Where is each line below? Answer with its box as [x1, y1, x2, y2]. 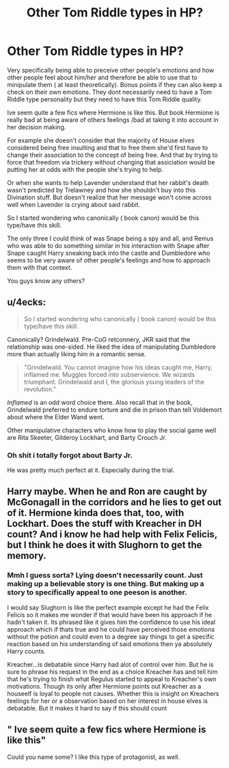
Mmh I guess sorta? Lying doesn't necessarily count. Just [7, 571, 203, 580]
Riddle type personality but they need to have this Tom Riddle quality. [7, 95, 203, 103]
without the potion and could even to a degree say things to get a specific [7, 632, 215, 641]
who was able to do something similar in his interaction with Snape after [7, 241, 210, 249]
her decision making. [7, 123, 66, 131]
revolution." [23, 385, 57, 393]
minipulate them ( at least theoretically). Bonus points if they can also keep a [7, 80, 222, 88]
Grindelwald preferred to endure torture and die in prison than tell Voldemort [7, 406, 222, 414]
